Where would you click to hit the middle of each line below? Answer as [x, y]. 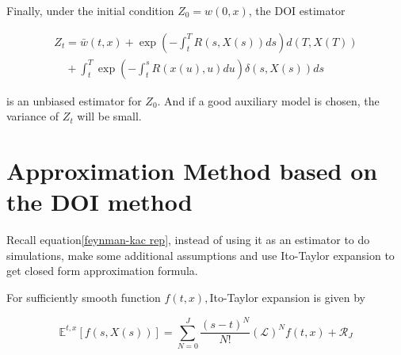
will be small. [109, 116]
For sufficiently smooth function [84, 297]
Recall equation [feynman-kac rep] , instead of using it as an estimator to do [188, 240]
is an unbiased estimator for [74, 100]
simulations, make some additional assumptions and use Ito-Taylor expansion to [200, 255]
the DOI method [99, 202]
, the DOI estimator [297, 10]
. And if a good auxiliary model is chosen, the [268, 100]
